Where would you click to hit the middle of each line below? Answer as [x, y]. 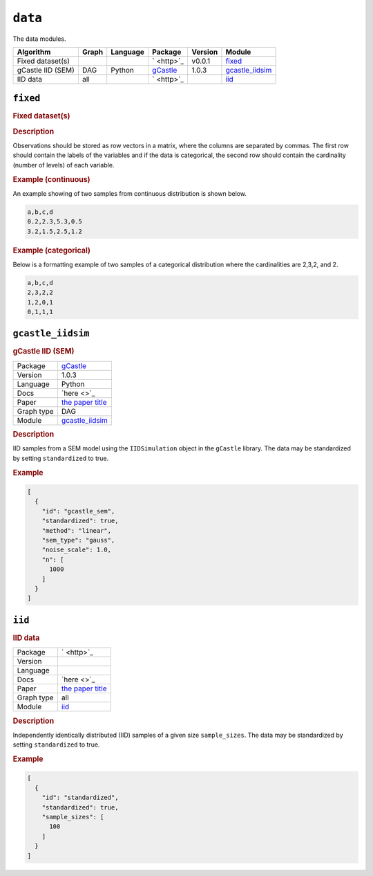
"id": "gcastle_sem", [78, 511]
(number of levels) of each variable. [64, 165]
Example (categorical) [52, 250]
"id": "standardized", [80, 798]
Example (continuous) [51, 179]
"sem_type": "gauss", [78, 540]
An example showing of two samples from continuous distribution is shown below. [130, 193]
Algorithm [34, 52]
